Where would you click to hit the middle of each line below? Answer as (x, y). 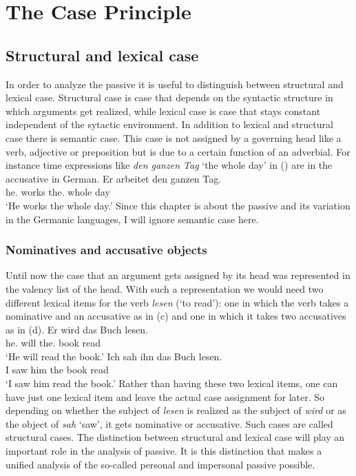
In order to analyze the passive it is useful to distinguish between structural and (175, 84)
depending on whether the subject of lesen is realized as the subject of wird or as (176, 410)
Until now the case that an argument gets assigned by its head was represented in (178, 275)
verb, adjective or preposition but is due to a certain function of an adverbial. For (178, 151)
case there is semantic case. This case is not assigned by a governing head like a (174, 137)
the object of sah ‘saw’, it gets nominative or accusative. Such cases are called (169, 423)
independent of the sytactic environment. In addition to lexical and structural (169, 124)
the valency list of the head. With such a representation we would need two (165, 288)
